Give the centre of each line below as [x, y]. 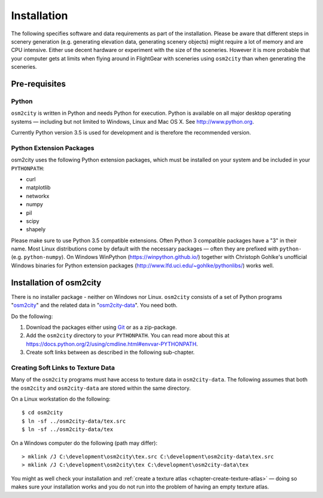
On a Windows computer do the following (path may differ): [84, 443]
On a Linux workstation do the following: [61, 399]
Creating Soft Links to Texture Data [63, 368]
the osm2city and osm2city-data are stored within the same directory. [101, 388]
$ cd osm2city [42, 413]
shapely [36, 230]
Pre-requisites [38, 84]
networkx [38, 196]
